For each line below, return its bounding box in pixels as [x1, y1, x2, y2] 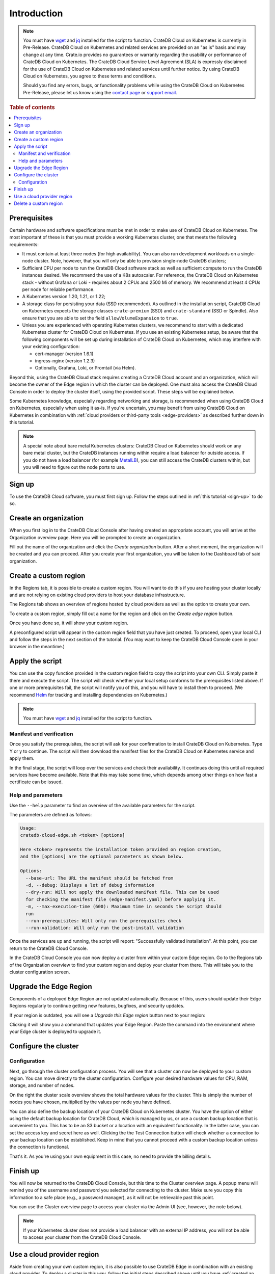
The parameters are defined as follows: [9, 811, 92, 817]
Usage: [20, 825, 37, 831]
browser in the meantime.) [9, 644, 65, 650]
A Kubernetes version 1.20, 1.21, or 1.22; [22, 294, 106, 300]
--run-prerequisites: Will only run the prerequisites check [25, 918, 182, 923]
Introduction [9, 8, 63, 19]
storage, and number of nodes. [9, 1082, 75, 1089]
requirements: [9, 241, 39, 247]
